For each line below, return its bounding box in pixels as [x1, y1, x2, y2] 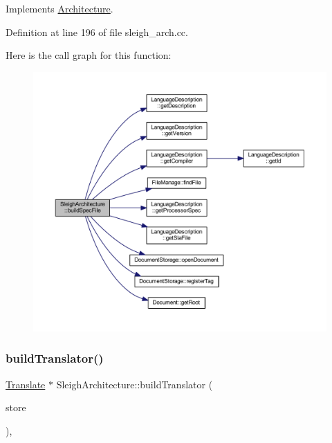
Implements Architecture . [6, 1, 113, 15]
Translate [6, 377, 46, 391]
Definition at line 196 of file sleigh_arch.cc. [6, 24, 188, 39]
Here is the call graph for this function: [6, 48, 172, 62]
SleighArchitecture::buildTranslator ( [56, 377, 213, 391]
